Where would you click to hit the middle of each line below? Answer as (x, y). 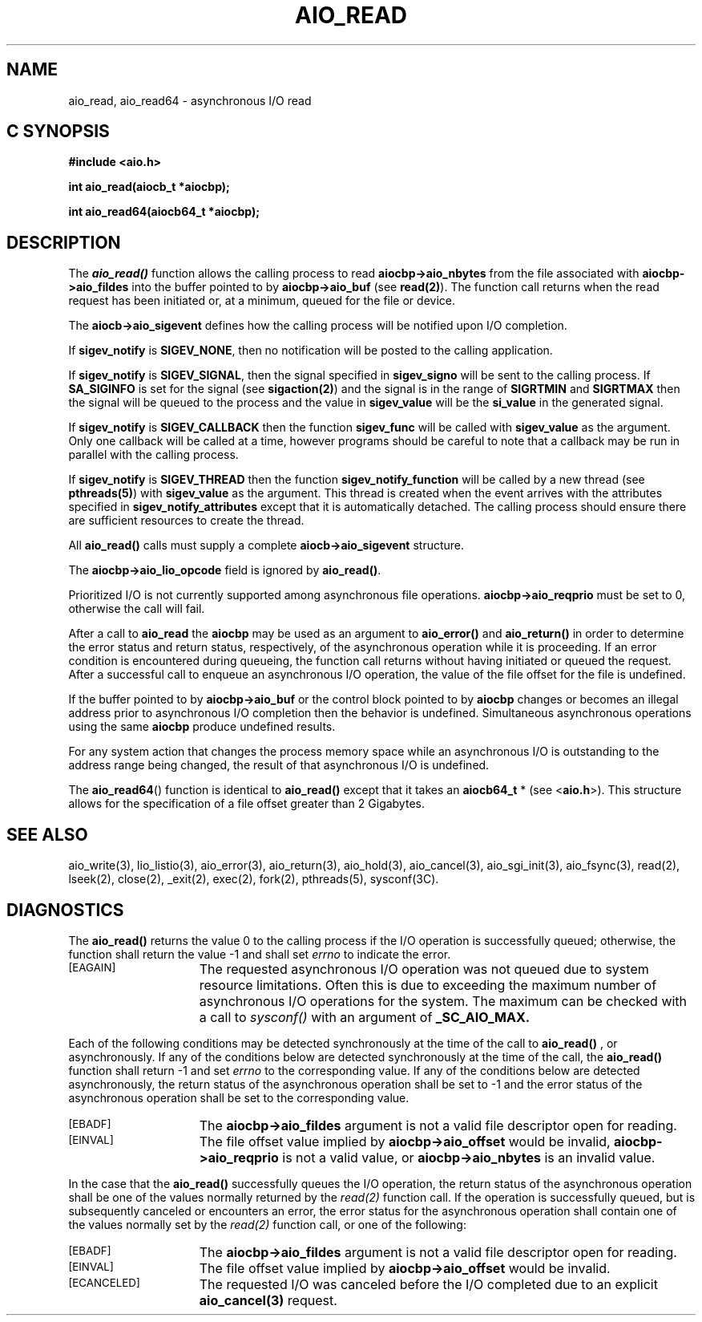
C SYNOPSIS (58, 132)
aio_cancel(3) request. (268, 1300)
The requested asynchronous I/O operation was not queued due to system (424, 969)
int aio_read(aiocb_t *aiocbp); (149, 187)
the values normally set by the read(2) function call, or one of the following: (267, 1224)
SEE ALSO (47, 834)
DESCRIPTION (64, 242)
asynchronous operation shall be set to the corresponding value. (239, 1097)
